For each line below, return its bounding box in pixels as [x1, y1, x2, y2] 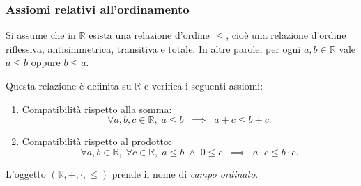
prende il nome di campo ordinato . [112, 166, 259, 180]
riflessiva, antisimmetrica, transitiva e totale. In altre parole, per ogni [6, 41, 301, 56]
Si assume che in [6, 28, 76, 42]
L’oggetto [6, 166, 46, 180]
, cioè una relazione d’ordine [226, 28, 346, 42]
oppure [31, 55, 61, 69]
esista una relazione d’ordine [89, 28, 210, 42]
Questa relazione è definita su [6, 78, 132, 92]
